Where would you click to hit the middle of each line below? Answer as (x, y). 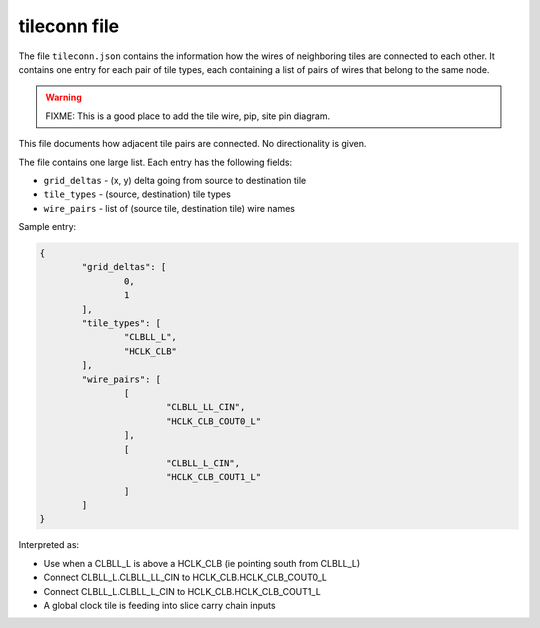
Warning (63, 97)
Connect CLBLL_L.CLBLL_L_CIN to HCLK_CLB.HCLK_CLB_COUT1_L (182, 591)
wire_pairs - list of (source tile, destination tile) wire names (169, 208)
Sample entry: (47, 227)
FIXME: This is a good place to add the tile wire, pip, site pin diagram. (187, 116)
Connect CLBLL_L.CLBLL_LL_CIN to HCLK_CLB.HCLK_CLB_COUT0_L (185, 577)
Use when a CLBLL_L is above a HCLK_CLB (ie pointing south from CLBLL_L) (202, 563)
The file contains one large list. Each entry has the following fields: (155, 162)
